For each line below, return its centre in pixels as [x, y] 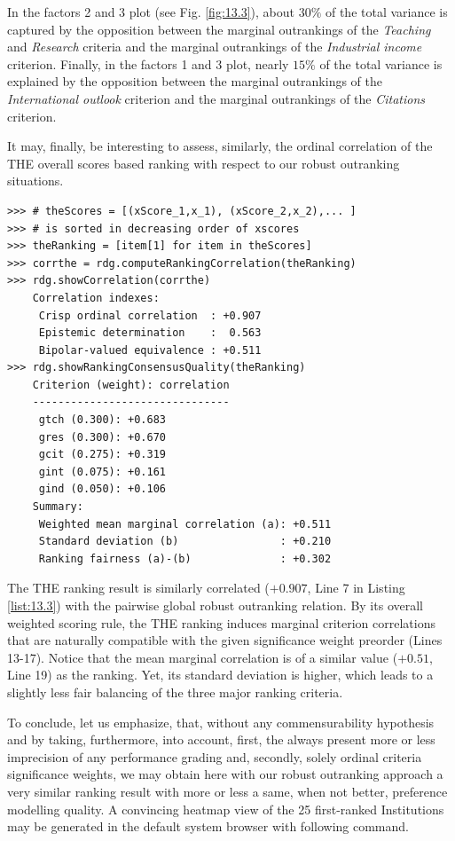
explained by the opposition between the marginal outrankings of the [195, 81]
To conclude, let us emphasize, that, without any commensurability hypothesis [221, 722]
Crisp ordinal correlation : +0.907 [150, 315]
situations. [35, 181]
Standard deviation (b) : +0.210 [185, 542]
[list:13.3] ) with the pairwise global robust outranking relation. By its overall [215, 605]
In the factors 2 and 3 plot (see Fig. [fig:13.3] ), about [151, 12]
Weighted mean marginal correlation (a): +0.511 [185, 524]
